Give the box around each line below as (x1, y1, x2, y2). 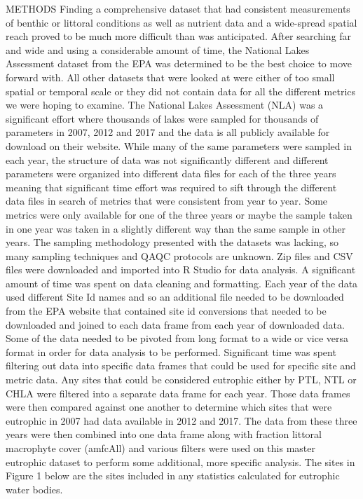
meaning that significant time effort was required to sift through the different (6, 179, 337, 194)
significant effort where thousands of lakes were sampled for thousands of (6, 111, 319, 125)
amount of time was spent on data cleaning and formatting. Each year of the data (6, 275, 358, 290)
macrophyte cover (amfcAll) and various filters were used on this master (6, 441, 315, 455)
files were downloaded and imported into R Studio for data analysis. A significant (6, 262, 356, 277)
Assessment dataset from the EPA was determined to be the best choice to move (6, 56, 352, 71)
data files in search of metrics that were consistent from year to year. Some (6, 193, 328, 208)
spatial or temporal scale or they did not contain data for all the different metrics (6, 83, 356, 98)
